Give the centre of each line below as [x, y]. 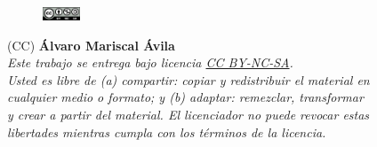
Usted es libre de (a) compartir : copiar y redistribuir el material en [188, 79]
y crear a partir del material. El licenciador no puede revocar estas [188, 114]
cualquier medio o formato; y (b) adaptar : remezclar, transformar [185, 97]
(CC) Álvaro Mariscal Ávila [91, 45]
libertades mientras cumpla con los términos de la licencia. [167, 132]
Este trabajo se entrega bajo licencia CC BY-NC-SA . [150, 62]
